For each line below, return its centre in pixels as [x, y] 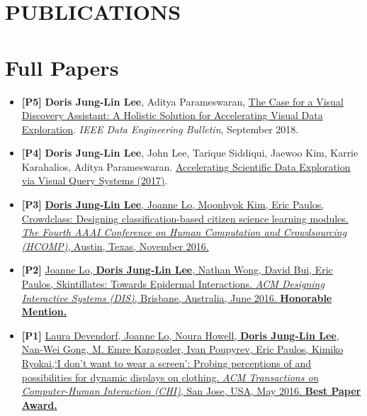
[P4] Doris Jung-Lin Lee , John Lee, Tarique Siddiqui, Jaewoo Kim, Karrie [190, 153]
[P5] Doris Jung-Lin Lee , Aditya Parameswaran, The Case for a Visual [182, 101]
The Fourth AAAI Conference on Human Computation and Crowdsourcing [184, 232]
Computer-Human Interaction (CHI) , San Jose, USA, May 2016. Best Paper [191, 391]
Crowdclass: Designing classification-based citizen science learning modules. [185, 218]
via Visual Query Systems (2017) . [95, 180]
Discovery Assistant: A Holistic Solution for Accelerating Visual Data [172, 115]
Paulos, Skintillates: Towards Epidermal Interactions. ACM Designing [173, 284]
